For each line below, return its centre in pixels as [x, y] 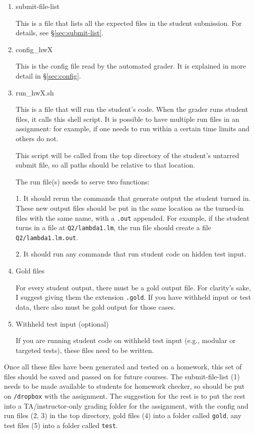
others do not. [37, 138]
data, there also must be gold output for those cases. [96, 306]
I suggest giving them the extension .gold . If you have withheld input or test [133, 297]
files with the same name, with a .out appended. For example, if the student [132, 217]
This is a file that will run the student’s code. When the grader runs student [132, 109]
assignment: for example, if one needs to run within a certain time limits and [132, 129]
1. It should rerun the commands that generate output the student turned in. [133, 198]
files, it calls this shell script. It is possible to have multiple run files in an [127, 119]
